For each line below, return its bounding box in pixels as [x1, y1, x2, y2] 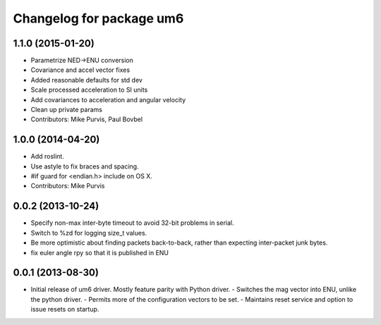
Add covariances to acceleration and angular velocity [30, 95, 186, 104]
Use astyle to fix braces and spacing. [30, 162, 139, 171]
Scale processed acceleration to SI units [30, 85, 148, 94]
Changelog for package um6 [13, 11, 184, 26]
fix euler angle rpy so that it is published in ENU [30, 248, 169, 257]
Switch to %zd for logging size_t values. [30, 228, 147, 237]
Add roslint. [30, 152, 65, 161]
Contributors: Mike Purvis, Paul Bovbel [30, 115, 143, 123]
